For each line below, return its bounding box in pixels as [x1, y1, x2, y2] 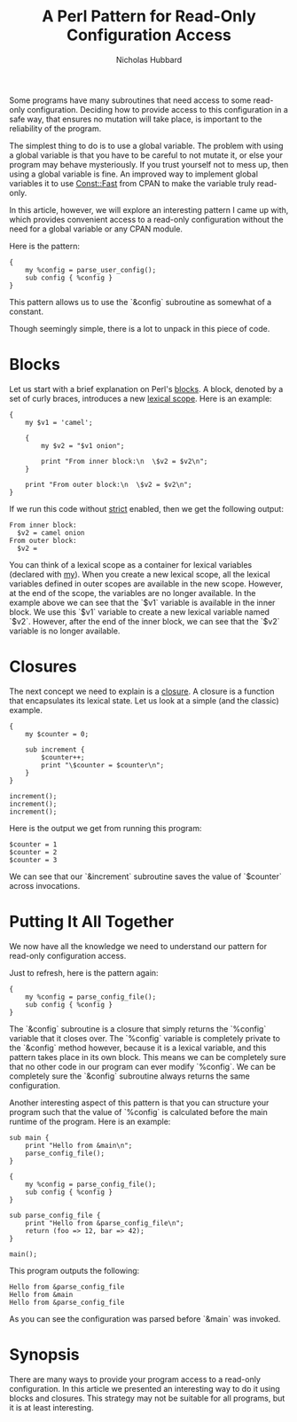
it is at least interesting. [9, 1402, 95, 1412]
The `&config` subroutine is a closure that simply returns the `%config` [9, 1023, 267, 1034]
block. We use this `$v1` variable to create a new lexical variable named [9, 606, 270, 617]
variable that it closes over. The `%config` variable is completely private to [9, 1033, 281, 1043]
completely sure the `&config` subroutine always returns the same [9, 1071, 250, 1081]
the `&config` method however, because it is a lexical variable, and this [9, 1042, 267, 1053]
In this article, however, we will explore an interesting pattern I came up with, [9, 204, 289, 215]
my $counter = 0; [25, 729, 90, 738]
